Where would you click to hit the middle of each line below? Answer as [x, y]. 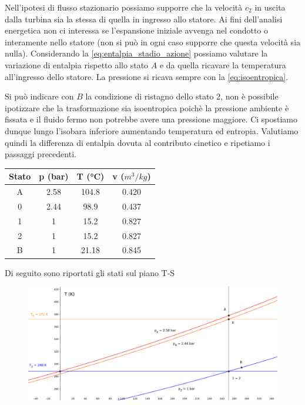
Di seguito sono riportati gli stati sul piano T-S [90, 272]
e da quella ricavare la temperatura [223, 64]
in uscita [270, 7]
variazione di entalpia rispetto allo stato [77, 64]
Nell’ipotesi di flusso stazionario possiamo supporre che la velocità [124, 7]
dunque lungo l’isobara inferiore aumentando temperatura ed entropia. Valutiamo [152, 130]
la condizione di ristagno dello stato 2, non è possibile [182, 96]
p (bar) [54, 176]
